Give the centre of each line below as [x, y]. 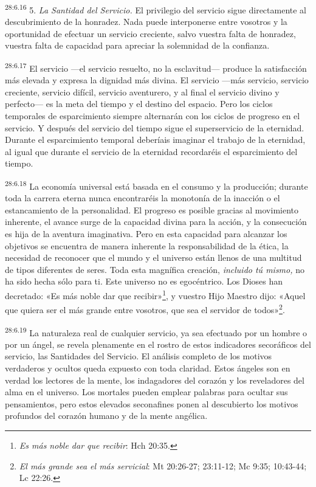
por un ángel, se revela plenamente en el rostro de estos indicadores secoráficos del [158, 344]
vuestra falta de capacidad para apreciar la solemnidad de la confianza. [137, 45]
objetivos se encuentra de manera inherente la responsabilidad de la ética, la [147, 245]
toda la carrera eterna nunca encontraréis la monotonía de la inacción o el [143, 198]
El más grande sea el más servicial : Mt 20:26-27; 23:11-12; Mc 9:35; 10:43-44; [163, 465]
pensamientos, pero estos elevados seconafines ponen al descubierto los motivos [152, 403]
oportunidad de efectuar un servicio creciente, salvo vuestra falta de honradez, [150, 33]
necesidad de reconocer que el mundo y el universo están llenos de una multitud [153, 257]
